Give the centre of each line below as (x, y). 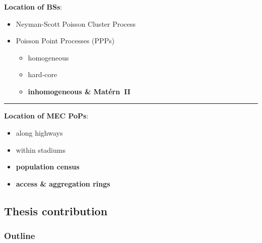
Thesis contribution (56, 210)
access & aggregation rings (63, 183)
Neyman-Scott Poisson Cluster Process (76, 23)
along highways (39, 133)
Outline (20, 236)
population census (48, 167)
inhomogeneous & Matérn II (79, 91)
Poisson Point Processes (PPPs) (65, 41)
